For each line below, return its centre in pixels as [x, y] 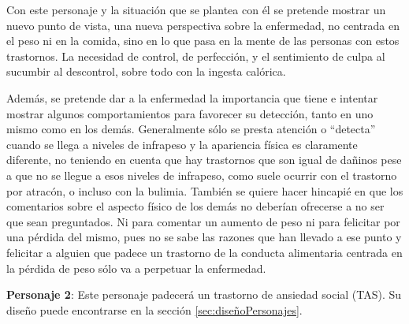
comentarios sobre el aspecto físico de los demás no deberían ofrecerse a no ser [195, 206]
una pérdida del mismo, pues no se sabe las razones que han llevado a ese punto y [204, 237]
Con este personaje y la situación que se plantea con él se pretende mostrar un [196, 9]
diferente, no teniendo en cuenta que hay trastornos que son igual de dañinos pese [204, 160]
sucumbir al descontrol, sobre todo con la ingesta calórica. [146, 71]
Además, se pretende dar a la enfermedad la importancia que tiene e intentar [192, 97]
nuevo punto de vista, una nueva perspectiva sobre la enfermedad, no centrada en [203, 25]
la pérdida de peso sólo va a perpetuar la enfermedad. [136, 268]
